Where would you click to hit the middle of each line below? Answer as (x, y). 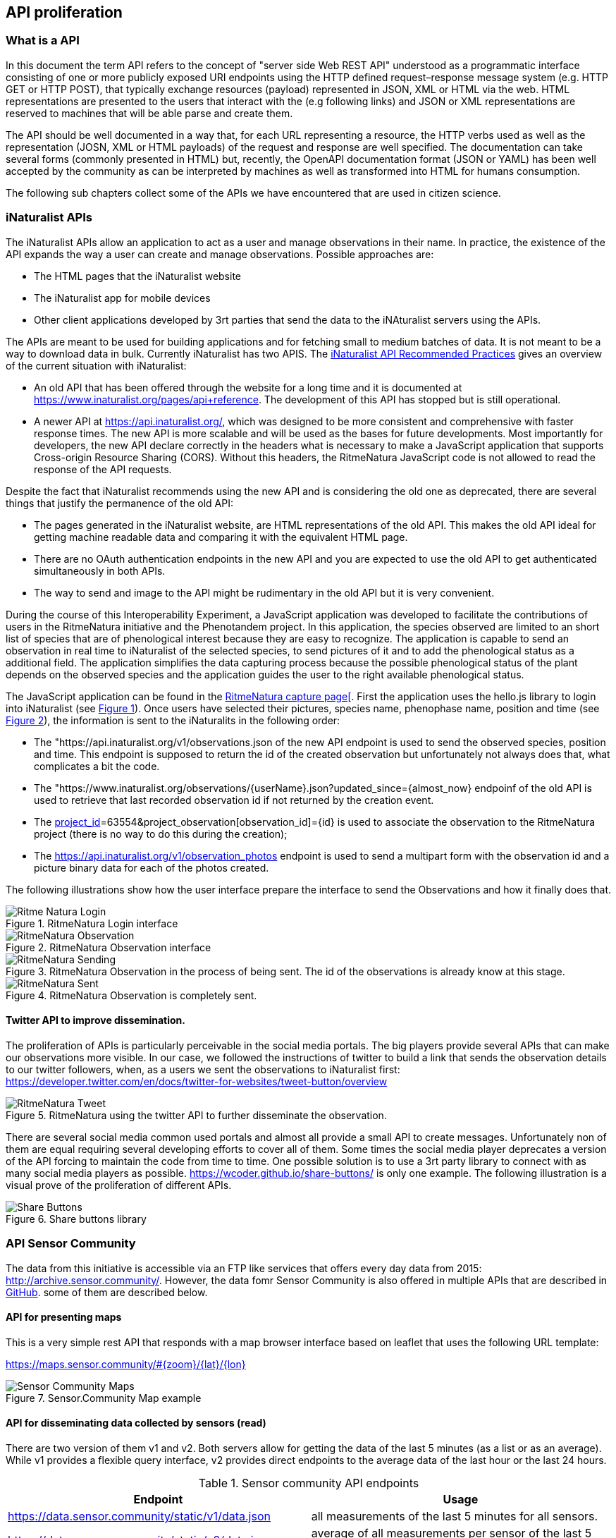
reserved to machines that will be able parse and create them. (149, 113)
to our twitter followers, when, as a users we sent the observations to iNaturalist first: (203, 1069)
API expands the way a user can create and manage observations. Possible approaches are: (220, 254)
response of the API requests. (103, 469)
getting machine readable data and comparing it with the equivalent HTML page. (221, 537)
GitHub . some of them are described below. (107, 1292)
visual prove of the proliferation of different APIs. (119, 1185)
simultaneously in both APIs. (100, 570)
